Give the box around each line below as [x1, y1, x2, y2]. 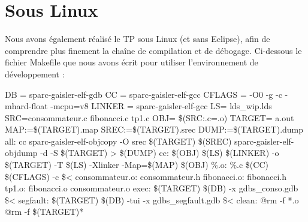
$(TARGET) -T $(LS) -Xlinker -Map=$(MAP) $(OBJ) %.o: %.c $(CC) [5, 158, 268, 171]
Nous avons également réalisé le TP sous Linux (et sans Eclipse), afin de [5, 32, 270, 45]
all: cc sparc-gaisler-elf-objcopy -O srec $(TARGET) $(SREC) [5, 134, 232, 147]
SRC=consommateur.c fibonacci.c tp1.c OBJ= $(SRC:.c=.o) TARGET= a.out [5, 111, 294, 124]
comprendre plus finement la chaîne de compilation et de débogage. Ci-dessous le [5, 44, 302, 56]
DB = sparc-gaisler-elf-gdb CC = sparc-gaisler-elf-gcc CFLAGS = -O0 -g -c [5, 88, 282, 100]
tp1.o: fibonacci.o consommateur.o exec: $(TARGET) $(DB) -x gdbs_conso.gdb [5, 182, 298, 194]
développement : [5, 67, 65, 80]
